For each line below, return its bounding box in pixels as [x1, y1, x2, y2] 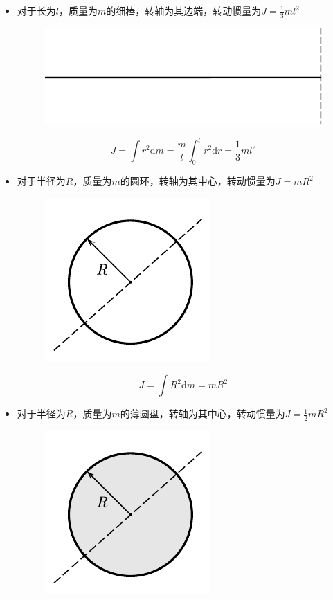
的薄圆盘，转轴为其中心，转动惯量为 [120, 406, 285, 421]
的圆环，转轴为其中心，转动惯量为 [120, 174, 276, 188]
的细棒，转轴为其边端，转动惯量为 [106, 3, 262, 17]
